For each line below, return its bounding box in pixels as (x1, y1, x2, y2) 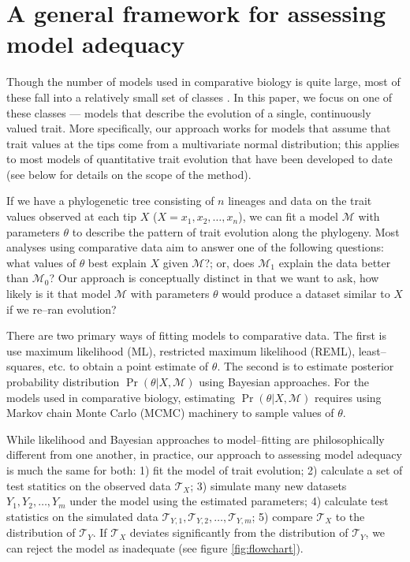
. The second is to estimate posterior (217, 358, 394, 374)
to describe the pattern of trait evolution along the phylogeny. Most (72, 223, 400, 240)
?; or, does (204, 254, 255, 270)
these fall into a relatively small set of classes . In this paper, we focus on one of (6, 88, 393, 105)
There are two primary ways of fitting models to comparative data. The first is (6, 327, 386, 344)
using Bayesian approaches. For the (199, 374, 370, 389)
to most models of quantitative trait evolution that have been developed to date (6, 151, 393, 167)
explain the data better (278, 254, 391, 270)
